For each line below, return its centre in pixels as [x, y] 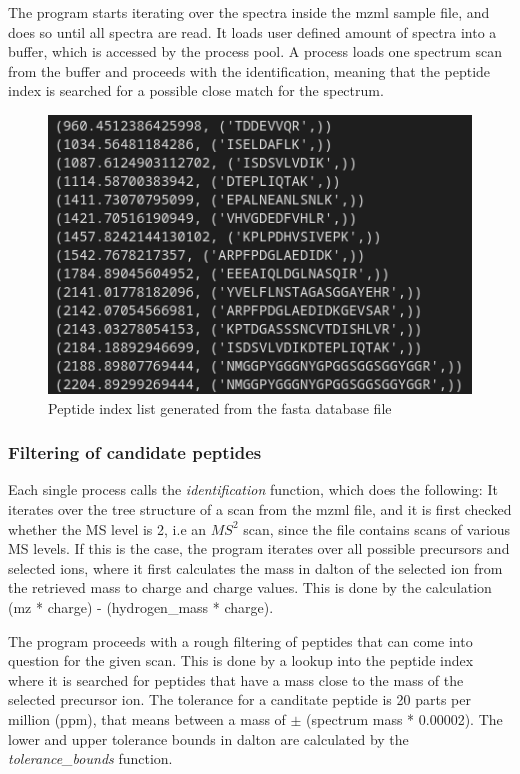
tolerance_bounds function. [90, 758]
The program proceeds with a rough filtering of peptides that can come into [240, 640]
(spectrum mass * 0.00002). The [404, 719]
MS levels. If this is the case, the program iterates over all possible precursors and [259, 548]
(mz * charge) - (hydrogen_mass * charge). [141, 607]
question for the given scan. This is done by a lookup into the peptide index [241, 660]
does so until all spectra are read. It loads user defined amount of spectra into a [252, 31]
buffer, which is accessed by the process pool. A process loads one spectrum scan [255, 51]
